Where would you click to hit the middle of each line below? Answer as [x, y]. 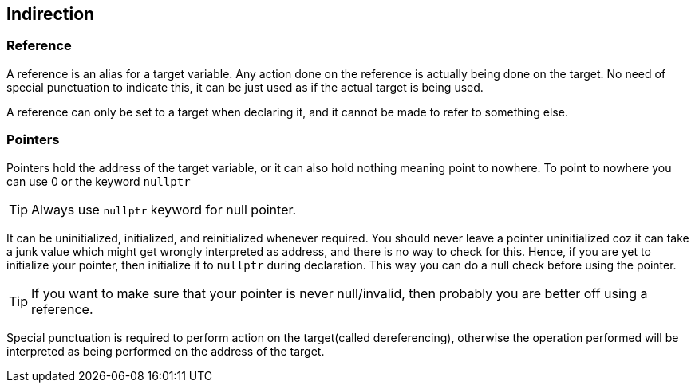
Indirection [51, 14]
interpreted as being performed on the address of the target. [166, 351]
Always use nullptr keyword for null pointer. [164, 209]
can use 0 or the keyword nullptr [99, 181]
